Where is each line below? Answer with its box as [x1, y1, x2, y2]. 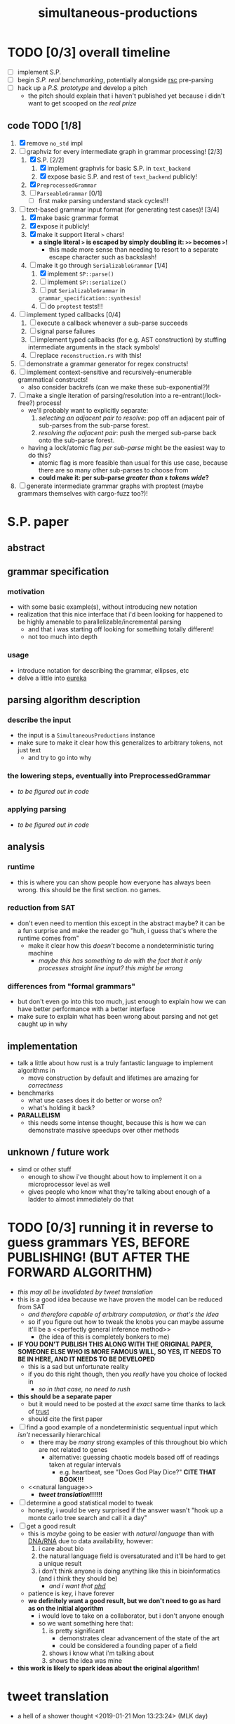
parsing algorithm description [7, 694, 141, 706]
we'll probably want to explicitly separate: [27, 406, 149, 414]
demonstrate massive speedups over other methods [27, 1126, 180, 1134]
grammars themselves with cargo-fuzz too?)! [17, 489, 149, 497]
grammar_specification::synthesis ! [38, 294, 142, 302]
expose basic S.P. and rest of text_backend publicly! [47, 172, 198, 181]
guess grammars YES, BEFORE [7, 1234, 190, 1250]
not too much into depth [27, 633, 98, 641]
